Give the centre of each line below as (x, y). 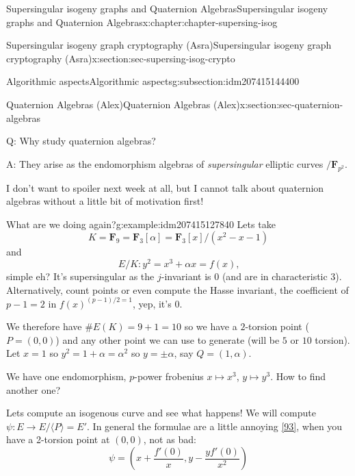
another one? (33, 389)
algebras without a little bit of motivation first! (105, 201)
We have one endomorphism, (66, 376)
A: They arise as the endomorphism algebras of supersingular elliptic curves (165, 163)
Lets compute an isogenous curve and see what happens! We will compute (161, 413)
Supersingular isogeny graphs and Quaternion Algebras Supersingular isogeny (167, 8)
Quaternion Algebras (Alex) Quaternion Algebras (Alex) (123, 104)
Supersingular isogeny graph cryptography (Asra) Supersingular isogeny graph (169, 45)
